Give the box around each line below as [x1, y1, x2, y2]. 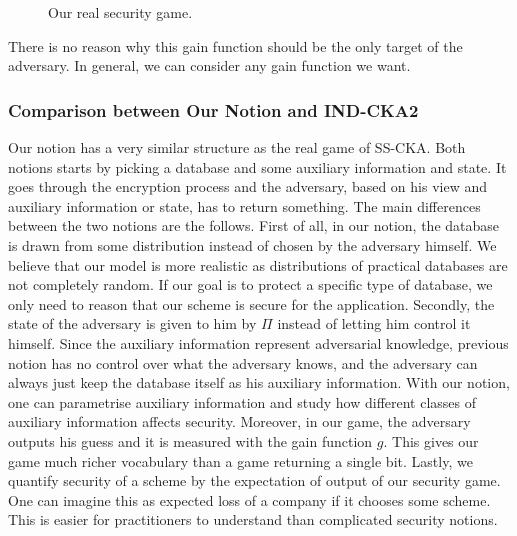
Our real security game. [48, 2, 193, 22]
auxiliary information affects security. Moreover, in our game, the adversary [8, 411, 471, 432]
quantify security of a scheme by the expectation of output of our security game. [8, 470, 501, 491]
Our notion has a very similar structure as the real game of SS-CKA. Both [8, 137, 466, 157]
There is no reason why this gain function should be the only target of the [8, 35, 463, 56]
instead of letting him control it [277, 313, 471, 334]
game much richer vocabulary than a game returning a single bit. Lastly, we [8, 450, 473, 471]
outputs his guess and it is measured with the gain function [8, 430, 373, 451]
